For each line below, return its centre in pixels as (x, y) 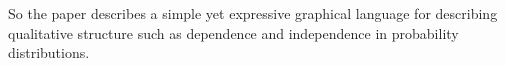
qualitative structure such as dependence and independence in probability (233, 32)
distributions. (49, 52)
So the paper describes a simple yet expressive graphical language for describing (253, 13)
